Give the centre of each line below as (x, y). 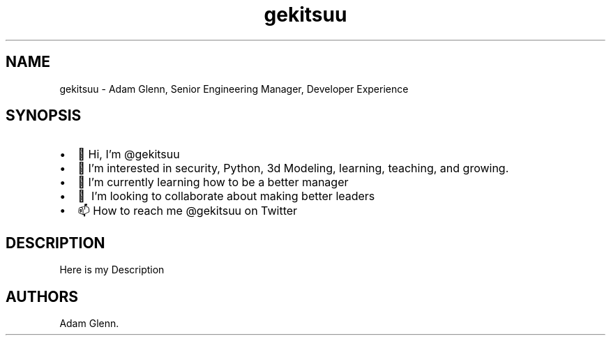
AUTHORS (42, 296)
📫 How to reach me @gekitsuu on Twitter (188, 211)
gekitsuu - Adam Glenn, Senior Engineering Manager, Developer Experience (234, 89)
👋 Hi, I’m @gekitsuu (129, 154)
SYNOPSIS (44, 116)
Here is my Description (112, 270)
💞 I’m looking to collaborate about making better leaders (226, 196)
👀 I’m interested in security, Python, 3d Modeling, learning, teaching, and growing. (293, 168)
